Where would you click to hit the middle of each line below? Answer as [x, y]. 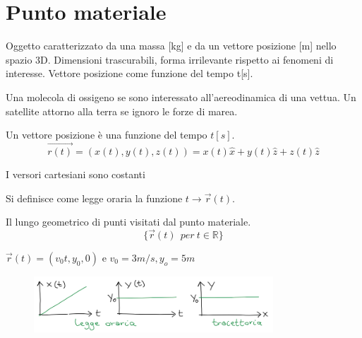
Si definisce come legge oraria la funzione [94, 198]
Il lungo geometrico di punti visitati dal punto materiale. [128, 222]
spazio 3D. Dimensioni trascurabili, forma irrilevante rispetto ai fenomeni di [170, 59]
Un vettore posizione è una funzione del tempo [107, 135]
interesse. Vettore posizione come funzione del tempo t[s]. [129, 73]
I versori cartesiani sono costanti [76, 174]
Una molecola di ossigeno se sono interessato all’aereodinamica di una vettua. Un [181, 97]
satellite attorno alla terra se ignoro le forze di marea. [122, 111]
